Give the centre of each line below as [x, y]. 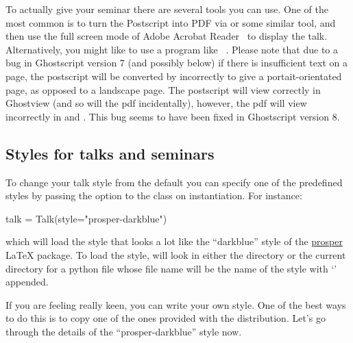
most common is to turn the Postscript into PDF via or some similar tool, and [171, 22]
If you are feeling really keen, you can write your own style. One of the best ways [176, 304]
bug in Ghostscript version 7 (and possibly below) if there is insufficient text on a [176, 63]
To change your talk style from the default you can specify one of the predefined [174, 182]
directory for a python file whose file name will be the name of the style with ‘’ [171, 268]
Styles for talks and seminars [110, 153]
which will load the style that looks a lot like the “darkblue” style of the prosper [174, 241]
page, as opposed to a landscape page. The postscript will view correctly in [163, 89]
